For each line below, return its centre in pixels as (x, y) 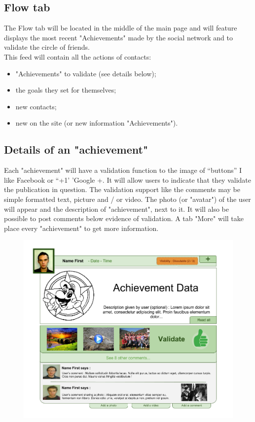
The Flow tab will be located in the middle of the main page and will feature (121, 28)
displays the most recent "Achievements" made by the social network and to (118, 37)
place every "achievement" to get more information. (81, 228)
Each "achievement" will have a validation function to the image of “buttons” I (123, 170)
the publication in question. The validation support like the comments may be (122, 189)
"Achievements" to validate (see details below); (86, 73)
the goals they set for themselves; (66, 90)
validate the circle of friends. (47, 47)
